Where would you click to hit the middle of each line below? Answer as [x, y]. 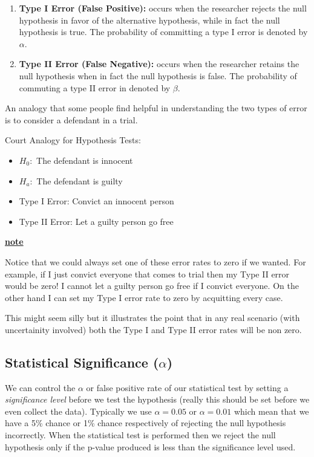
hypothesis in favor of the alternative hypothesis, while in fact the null [149, 20]
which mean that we [271, 411]
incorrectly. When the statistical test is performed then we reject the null [140, 435]
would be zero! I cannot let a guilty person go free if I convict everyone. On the [152, 286]
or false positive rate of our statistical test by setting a [187, 387]
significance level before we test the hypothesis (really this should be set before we [157, 399]
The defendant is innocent [85, 160]
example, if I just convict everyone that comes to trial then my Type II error [147, 274]
